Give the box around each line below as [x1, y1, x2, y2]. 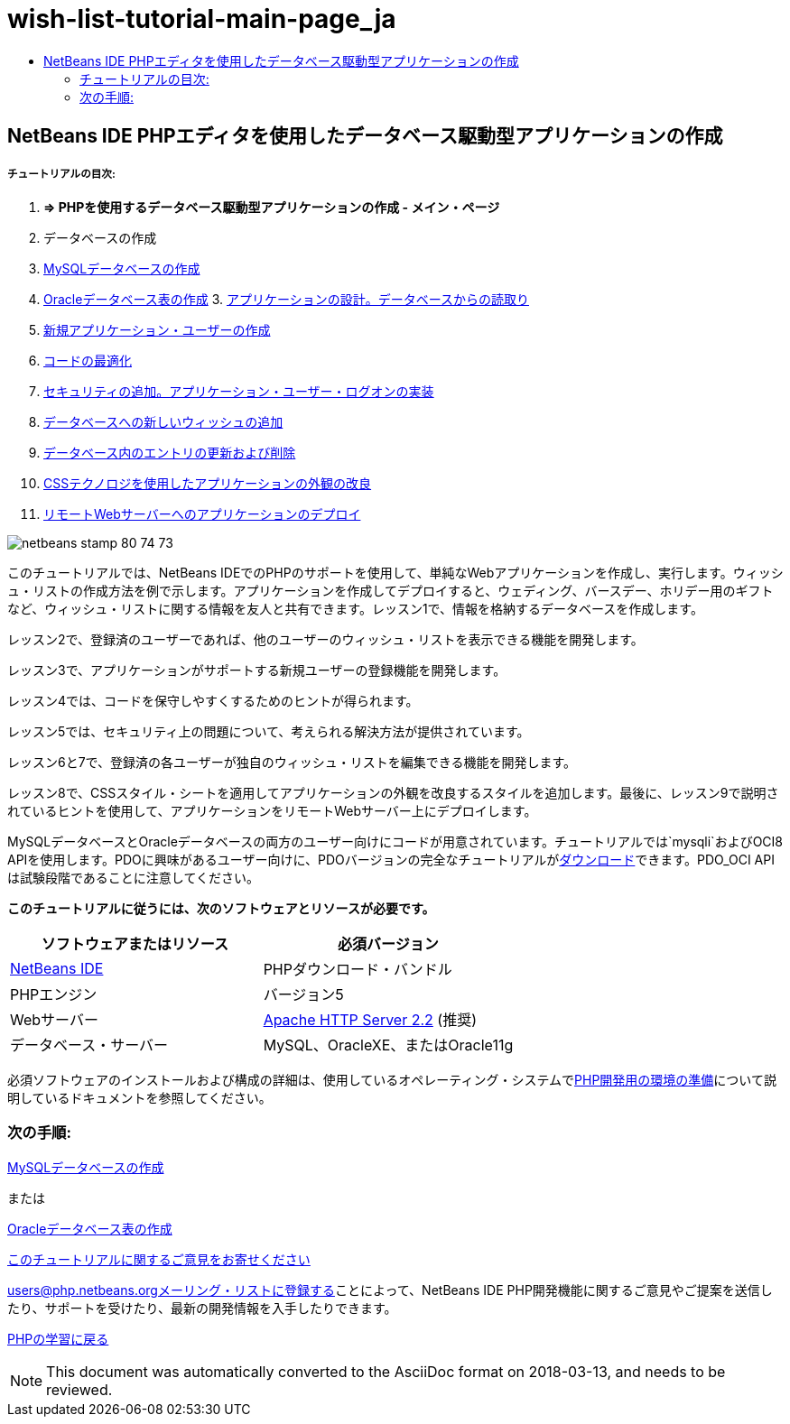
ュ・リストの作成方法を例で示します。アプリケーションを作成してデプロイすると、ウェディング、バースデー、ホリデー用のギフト [7, 582, 774, 598]
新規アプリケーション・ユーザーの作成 [43, 321, 271, 338]
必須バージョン [338, 934, 439, 953]
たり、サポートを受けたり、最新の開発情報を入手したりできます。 [7, 1299, 397, 1316]
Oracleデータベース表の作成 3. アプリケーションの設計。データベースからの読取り [43, 291, 529, 307]
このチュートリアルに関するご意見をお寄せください [7, 1251, 311, 1267]
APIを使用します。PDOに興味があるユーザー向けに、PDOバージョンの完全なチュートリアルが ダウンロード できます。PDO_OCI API [7, 851, 775, 867]
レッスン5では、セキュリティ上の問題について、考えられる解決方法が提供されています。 [7, 723, 530, 739]
